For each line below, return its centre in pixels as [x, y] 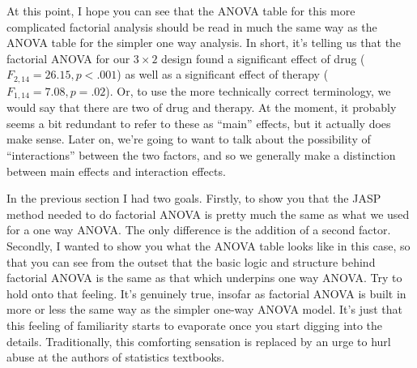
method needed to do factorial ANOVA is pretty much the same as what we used [208, 214]
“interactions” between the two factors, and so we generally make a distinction [201, 155]
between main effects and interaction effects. [116, 171]
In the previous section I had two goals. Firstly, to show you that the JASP [194, 198]
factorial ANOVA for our [68, 58]
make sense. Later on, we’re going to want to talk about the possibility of [189, 139]
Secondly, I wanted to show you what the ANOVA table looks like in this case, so [208, 246]
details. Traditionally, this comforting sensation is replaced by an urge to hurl [199, 341]
